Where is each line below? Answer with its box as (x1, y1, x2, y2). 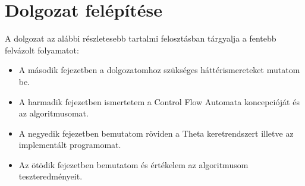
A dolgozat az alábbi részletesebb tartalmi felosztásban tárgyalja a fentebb (5, 32, 276, 45)
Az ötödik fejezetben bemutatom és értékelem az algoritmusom (18, 158, 249, 171)
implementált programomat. (18, 138, 121, 151)
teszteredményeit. (18, 170, 83, 182)
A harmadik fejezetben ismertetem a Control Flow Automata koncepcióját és (18, 95, 300, 108)
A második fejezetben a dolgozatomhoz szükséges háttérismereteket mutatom (18, 64, 300, 76)
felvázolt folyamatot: (5, 43, 79, 56)
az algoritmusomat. (18, 107, 89, 119)
